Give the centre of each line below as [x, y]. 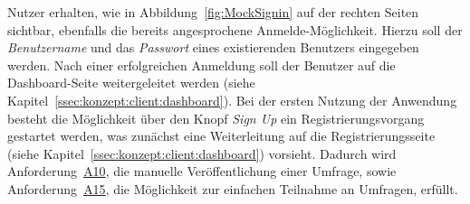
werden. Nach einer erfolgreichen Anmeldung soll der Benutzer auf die [201, 65]
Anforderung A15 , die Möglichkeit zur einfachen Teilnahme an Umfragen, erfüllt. [233, 188]
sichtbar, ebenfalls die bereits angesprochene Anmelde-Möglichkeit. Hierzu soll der [235, 29]
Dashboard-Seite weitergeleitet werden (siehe [131, 83]
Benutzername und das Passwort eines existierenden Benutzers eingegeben [213, 47]
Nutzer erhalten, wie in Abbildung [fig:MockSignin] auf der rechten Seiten [213, 12]
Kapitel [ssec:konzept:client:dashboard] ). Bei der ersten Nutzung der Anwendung [232, 100]
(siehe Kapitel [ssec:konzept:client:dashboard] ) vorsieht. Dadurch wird [202, 153]
